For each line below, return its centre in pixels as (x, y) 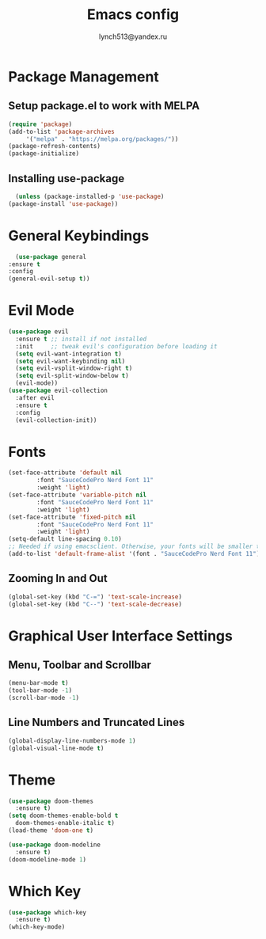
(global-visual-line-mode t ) (56, 748)
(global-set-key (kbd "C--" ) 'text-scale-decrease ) (95, 604)
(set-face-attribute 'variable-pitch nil (78, 495)
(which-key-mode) (37, 927)
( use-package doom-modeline (55, 845)
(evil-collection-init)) (56, 420)
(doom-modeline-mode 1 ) (47, 859)
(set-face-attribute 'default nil (65, 473)
